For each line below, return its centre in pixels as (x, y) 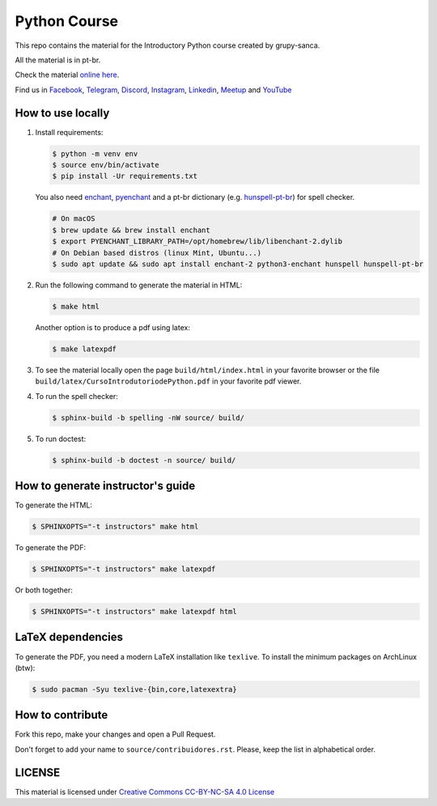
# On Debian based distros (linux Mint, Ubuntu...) (157, 252)
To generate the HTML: (54, 505)
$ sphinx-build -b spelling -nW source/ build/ (148, 418)
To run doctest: (61, 439)
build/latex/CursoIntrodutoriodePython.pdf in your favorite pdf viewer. (168, 381)
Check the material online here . (67, 75)
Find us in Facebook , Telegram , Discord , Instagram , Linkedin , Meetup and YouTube (153, 90)
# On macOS (74, 219)
